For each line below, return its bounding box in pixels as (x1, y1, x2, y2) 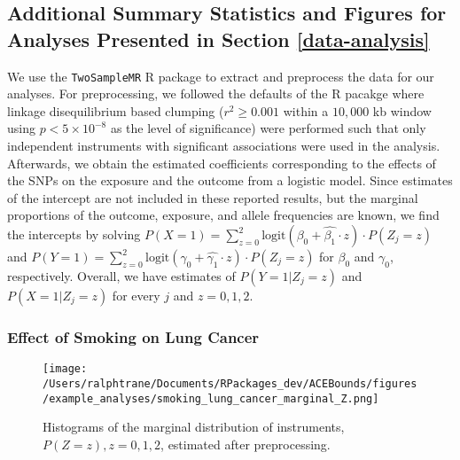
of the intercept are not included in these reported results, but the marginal (7, 188, 418, 207)
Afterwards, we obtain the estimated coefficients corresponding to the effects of (7, 153, 436, 172)
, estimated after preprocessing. (160, 434, 331, 453)
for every (112, 286, 160, 304)
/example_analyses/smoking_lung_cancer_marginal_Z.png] (43, 392, 379, 405)
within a (283, 101, 329, 120)
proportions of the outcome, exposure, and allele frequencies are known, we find (7, 206, 440, 224)
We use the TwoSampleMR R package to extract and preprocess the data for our (7, 66, 434, 85)
